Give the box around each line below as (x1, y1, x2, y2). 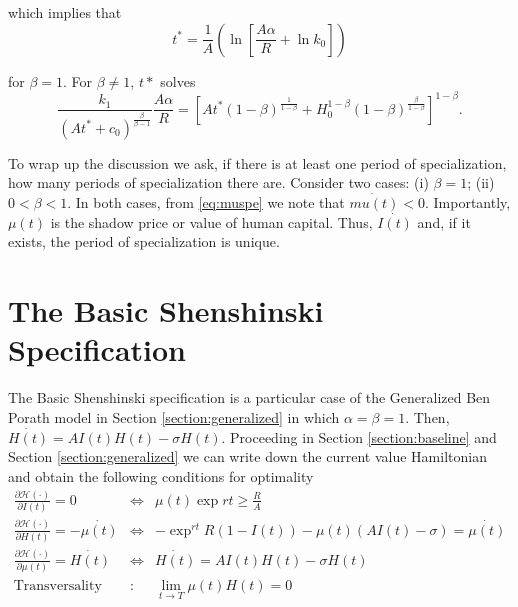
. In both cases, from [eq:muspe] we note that (67, 192, 345, 213)
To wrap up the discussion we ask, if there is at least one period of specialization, (8, 152, 507, 173)
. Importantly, (424, 192, 511, 213)
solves (160, 70, 196, 91)
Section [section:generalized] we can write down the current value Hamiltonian (8, 446, 487, 467)
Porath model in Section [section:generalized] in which (8, 406, 340, 427)
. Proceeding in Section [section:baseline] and (221, 426, 497, 447)
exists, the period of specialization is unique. (8, 231, 280, 252)
